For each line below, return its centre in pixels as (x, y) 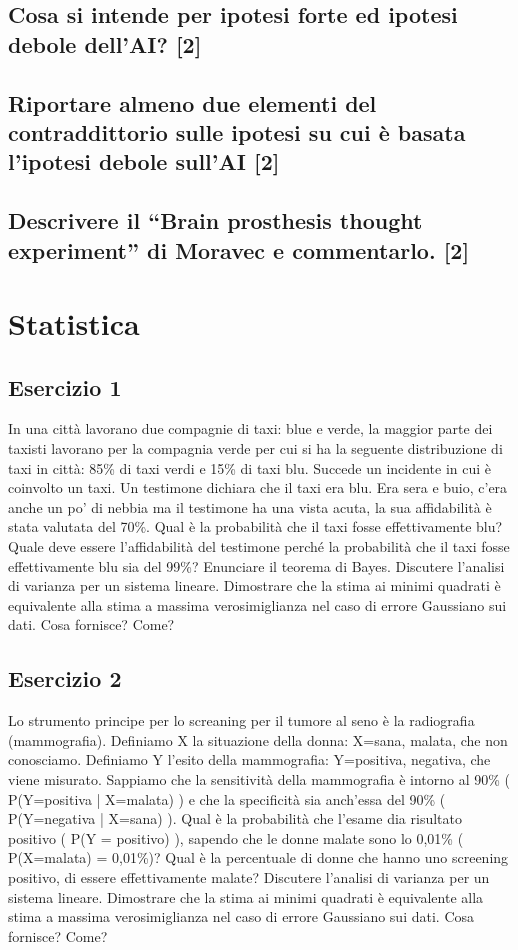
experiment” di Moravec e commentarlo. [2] (239, 249)
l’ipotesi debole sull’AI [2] (144, 161)
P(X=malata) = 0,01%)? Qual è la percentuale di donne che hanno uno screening (258, 857)
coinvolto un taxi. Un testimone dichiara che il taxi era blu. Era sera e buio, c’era (258, 487)
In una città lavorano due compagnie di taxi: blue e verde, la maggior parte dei (250, 428)
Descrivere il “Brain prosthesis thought (215, 220)
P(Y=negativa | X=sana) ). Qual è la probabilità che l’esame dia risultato (235, 818)
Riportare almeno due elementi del (192, 102)
